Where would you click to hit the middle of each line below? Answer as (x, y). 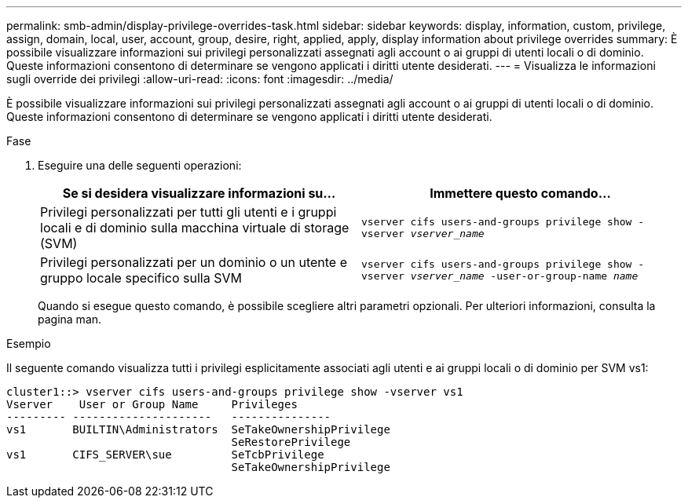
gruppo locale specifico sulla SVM (141, 278)
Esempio (29, 343)
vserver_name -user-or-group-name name (524, 276)
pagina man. (70, 319)
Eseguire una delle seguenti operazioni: (140, 165)
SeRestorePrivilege (291, 442)
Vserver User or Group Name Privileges (152, 404)
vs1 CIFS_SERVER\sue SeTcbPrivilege (165, 455)
